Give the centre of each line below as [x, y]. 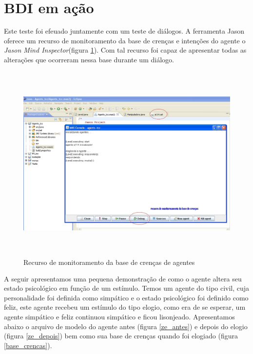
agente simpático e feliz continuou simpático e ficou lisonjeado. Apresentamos [119, 317]
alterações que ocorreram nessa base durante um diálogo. [89, 59]
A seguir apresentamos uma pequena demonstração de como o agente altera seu [123, 278]
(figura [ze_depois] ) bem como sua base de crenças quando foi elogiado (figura [121, 336]
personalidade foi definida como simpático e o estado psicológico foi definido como [126, 297]
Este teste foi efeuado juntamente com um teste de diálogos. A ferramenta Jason [124, 31]
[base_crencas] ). [28, 345]
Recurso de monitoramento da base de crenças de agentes [109, 262]
